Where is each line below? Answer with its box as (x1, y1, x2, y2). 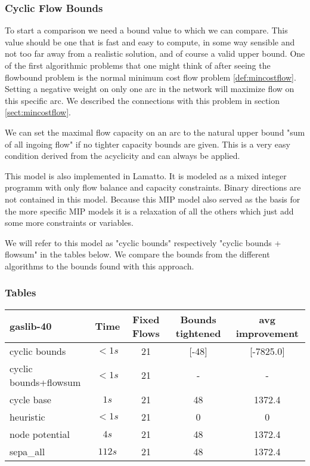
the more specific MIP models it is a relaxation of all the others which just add (5, 204, 294, 217)
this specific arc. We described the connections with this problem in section (5, 94, 280, 106)
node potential (10, 427, 70, 441)
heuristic (10, 409, 45, 424)
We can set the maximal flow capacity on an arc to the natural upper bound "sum (5, 125, 305, 138)
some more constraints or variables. (5, 216, 134, 229)
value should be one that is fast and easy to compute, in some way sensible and (5, 35, 295, 48)
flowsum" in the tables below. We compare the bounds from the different (5, 248, 270, 260)
